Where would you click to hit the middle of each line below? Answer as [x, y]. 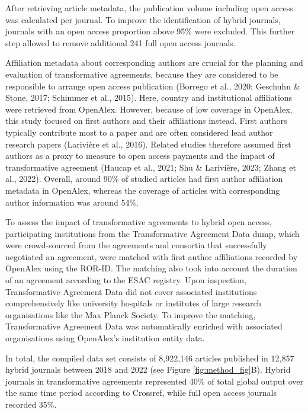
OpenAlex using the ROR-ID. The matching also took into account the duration [151, 268]
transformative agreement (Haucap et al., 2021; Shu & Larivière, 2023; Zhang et [151, 167]
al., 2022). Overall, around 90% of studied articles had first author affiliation [144, 179]
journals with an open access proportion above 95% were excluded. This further [150, 31]
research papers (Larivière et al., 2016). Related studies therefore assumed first [148, 144]
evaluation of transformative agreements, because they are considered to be [142, 74]
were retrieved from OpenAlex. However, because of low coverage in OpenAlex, [149, 109]
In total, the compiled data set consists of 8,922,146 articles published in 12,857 [150, 358]
